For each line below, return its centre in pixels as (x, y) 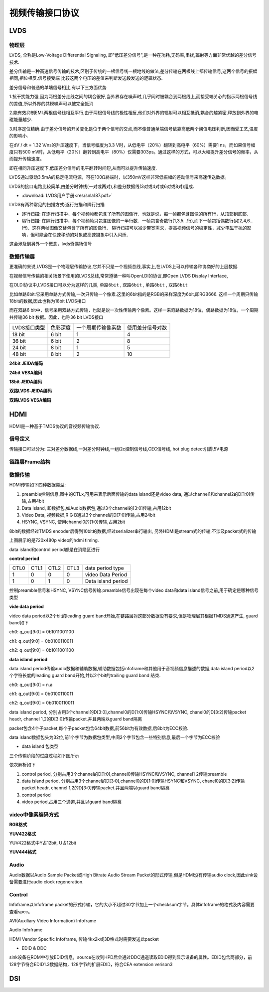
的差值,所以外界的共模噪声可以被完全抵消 (52, 103)
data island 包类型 (40, 746)
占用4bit (36, 501)
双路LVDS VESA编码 (30, 400)
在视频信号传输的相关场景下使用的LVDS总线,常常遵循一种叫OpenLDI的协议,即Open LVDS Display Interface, (119, 276)
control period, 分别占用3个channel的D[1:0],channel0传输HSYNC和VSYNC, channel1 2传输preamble (124, 774)
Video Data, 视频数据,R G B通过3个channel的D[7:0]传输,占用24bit (88, 515)
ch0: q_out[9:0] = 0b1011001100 (42, 632)
